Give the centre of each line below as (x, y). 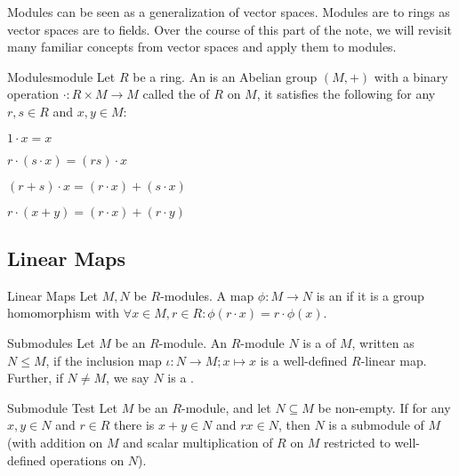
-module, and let (226, 407)
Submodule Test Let (62, 407)
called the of (176, 94)
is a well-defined (304, 360)
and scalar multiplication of (198, 442)
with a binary (411, 76)
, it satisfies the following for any (346, 94)
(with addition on (55, 442)
